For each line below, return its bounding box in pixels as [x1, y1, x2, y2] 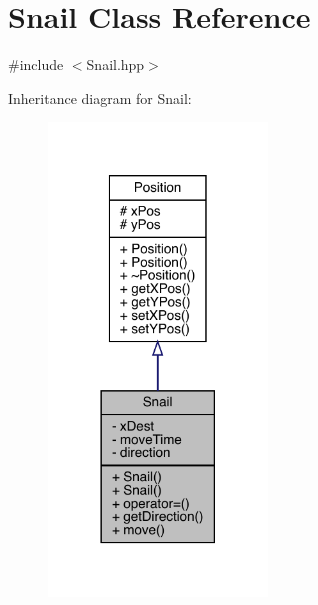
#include [8, 54, 64, 75]
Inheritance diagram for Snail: [8, 87, 192, 108]
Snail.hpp [86, 54, 145, 75]
